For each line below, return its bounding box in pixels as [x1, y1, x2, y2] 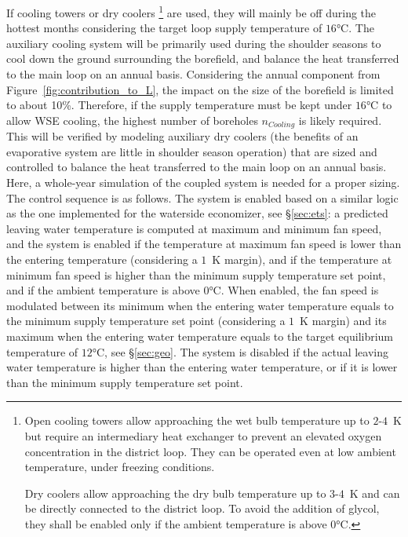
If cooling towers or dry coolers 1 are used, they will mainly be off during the [6, 2, 377, 20]
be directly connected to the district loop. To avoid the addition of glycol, [24, 500, 380, 517]
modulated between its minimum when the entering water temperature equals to [6, 297, 394, 313]
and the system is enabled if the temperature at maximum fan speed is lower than [6, 236, 402, 252]
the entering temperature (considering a [6, 251, 198, 268]
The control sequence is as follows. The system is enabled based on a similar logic [6, 189, 399, 206]
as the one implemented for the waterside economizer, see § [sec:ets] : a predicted [6, 205, 388, 221]
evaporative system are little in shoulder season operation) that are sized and [6, 143, 377, 159]
